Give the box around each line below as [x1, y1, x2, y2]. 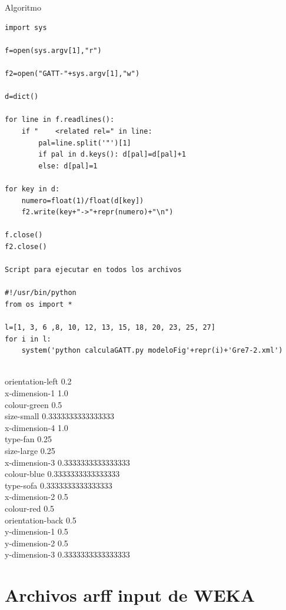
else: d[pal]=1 [38, 161, 98, 170]
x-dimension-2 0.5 [5, 490, 68, 503]
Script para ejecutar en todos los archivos [5, 266, 182, 274]
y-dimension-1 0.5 [5, 525, 68, 538]
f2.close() [5, 242, 47, 251]
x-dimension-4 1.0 [5, 421, 68, 433]
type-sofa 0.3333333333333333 [5, 479, 112, 491]
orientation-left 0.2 [5, 375, 72, 387]
